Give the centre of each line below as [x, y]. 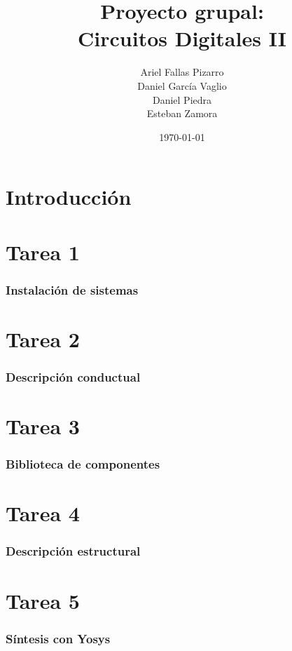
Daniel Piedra [182, 99]
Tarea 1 [43, 251]
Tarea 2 [43, 338]
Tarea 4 [43, 513]
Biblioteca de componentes [83, 464]
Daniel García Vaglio [182, 85]
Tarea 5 [43, 600]
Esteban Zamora [182, 113]
